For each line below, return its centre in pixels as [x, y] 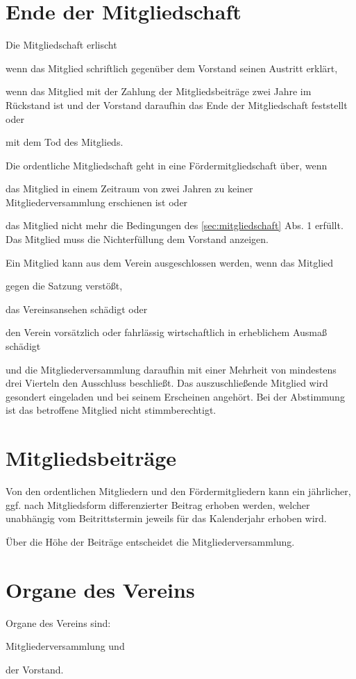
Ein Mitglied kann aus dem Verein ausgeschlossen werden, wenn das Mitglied [170, 262]
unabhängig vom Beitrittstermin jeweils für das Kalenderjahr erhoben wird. [166, 518]
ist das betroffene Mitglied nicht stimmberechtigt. [111, 410]
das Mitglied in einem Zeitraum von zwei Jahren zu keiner [129, 188]
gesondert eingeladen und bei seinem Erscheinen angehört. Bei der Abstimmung [175, 396]
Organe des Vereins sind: [58, 622]
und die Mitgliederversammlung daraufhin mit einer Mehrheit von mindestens [171, 369]
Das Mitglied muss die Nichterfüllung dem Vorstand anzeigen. [137, 239]
